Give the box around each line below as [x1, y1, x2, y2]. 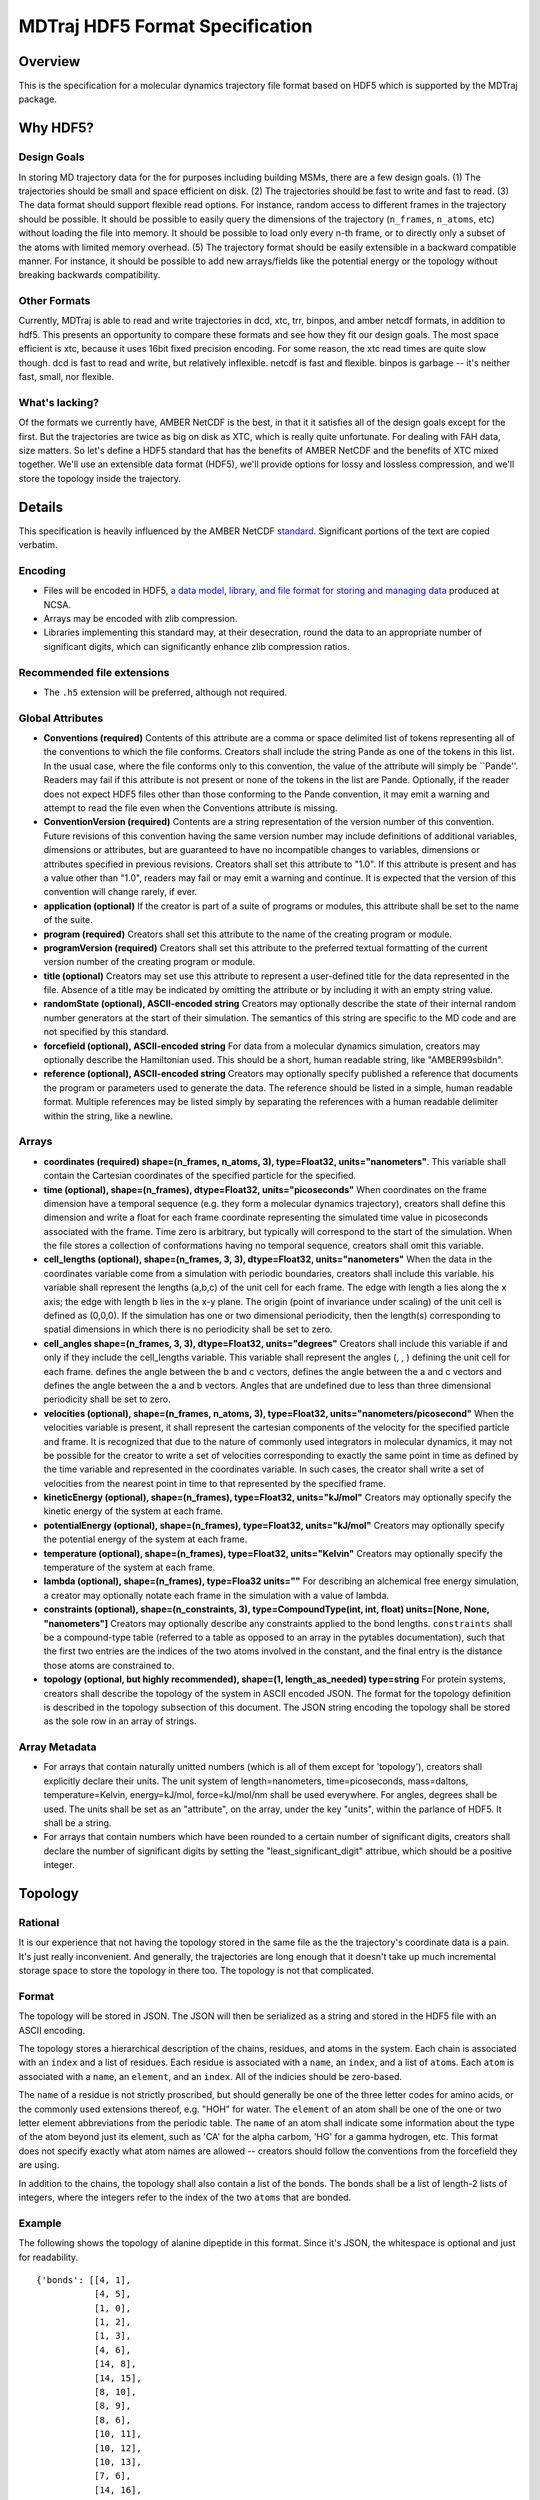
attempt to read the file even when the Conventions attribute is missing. [43, 801, 339, 814]
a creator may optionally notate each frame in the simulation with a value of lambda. [43, 1589, 390, 1601]
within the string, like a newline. [43, 1110, 174, 1122]
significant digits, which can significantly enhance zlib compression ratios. [43, 640, 350, 652]
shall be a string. [43, 1817, 112, 1829]
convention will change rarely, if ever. [43, 886, 198, 898]
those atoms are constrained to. [43, 1659, 175, 1671]
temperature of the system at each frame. [43, 1561, 216, 1574]
